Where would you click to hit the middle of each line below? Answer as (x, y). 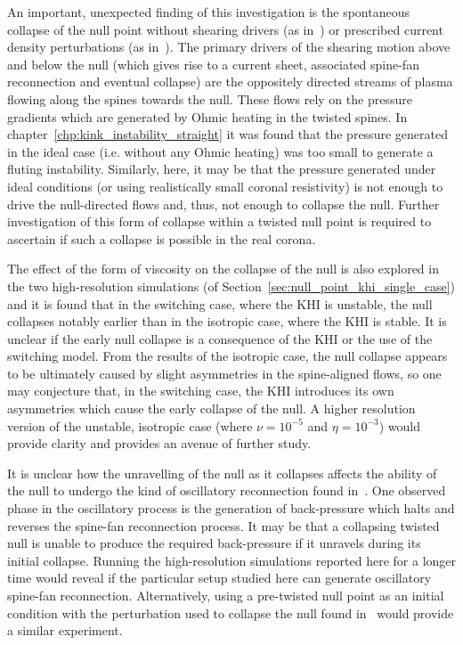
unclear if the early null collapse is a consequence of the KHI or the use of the (220, 338)
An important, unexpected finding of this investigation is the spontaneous (208, 12)
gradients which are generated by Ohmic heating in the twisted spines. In (207, 116)
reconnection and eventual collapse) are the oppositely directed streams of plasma (230, 82)
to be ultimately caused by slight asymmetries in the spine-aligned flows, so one (224, 373)
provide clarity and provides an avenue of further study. (159, 443)
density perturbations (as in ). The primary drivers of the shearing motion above (229, 47)
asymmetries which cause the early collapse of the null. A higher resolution (211, 408)
